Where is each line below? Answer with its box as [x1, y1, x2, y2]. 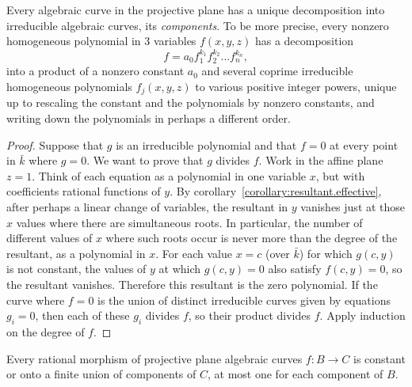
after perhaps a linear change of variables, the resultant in [6, 199, 288, 215]
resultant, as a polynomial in [6, 245, 146, 261]
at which [158, 260, 201, 277]
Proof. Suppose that [6, 136, 104, 153]
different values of [6, 230, 93, 246]
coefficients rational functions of [6, 183, 161, 199]
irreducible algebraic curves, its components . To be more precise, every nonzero [6, 17, 389, 33]
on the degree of [6, 323, 85, 340]
